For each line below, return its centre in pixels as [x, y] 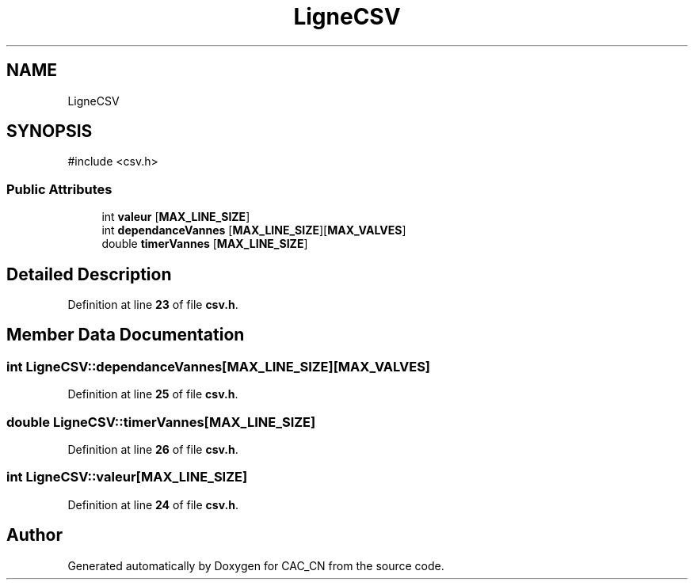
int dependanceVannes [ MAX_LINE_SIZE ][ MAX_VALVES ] [254, 230]
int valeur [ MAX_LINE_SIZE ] [176, 217]
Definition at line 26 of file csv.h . [153, 449]
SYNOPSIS [50, 131]
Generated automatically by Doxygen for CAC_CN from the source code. [256, 565]
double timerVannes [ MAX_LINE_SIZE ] [205, 244]
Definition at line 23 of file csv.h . [153, 305]
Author [34, 535]
